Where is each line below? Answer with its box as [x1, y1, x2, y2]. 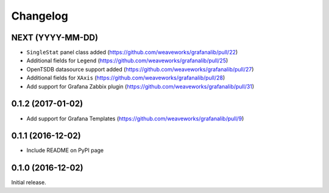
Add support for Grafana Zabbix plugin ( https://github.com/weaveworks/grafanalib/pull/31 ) [26, 82, 255, 90]
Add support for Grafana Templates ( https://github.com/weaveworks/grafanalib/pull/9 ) [26, 115, 244, 122]
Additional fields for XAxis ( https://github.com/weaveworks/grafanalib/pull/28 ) [26, 74, 225, 82]
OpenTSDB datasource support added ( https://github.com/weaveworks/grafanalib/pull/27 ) [26, 65, 254, 73]
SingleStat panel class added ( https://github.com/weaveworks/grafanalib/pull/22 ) [26, 49, 238, 56]
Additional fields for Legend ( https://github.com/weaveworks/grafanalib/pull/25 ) [26, 57, 228, 64]
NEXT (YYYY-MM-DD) [11, 32, 99, 43]
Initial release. [11, 179, 46, 186]
